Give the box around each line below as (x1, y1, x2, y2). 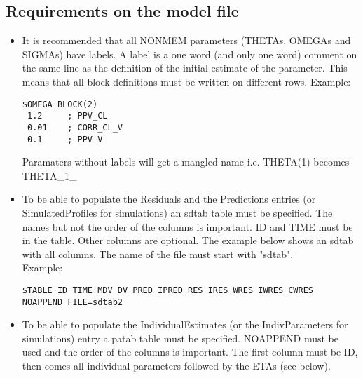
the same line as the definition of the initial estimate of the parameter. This (22, 60, 348, 75)
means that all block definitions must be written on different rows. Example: (22, 74, 351, 88)
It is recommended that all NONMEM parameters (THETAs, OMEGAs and (22, 33, 351, 48)
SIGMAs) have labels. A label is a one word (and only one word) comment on (22, 46, 357, 61)
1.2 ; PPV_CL (27, 111, 108, 121)
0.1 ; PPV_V (27, 134, 103, 144)
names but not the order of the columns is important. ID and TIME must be (22, 219, 353, 234)
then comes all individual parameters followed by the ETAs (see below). (22, 358, 331, 373)
